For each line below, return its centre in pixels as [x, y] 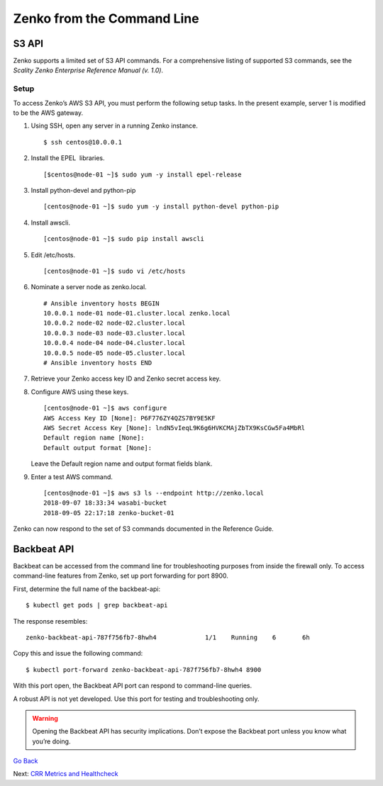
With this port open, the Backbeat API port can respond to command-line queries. [133, 686]
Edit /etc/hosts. [53, 254]
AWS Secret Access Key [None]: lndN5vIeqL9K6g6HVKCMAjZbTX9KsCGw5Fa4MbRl [174, 428]
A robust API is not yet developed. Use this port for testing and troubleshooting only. [136, 699]
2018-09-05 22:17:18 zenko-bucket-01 [109, 513]
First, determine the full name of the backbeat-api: [87, 589]
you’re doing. [51, 741]
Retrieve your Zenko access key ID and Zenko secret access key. [126, 378]
